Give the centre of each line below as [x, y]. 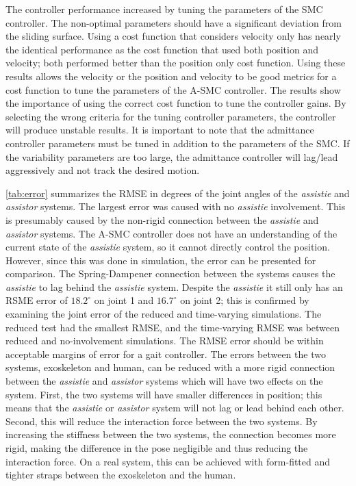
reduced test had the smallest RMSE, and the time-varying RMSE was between [173, 327]
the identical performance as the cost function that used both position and [162, 49]
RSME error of [37, 300]
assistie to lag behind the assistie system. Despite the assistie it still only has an [174, 286]
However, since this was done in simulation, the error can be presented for [161, 260]
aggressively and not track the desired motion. [103, 170]
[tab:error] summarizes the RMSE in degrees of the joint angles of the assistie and [178, 193]
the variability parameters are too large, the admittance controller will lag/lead [172, 156]
